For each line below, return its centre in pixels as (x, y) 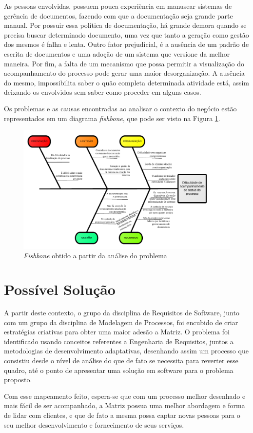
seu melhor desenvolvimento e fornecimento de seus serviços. (94, 424)
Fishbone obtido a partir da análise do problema (95, 256)
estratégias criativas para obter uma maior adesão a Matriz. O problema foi (117, 332)
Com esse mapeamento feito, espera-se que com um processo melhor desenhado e (125, 396)
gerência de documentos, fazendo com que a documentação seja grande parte (118, 15)
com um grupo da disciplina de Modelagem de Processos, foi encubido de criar (121, 322)
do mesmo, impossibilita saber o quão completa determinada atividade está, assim (127, 82)
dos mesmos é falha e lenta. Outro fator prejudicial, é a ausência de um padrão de (126, 44)
